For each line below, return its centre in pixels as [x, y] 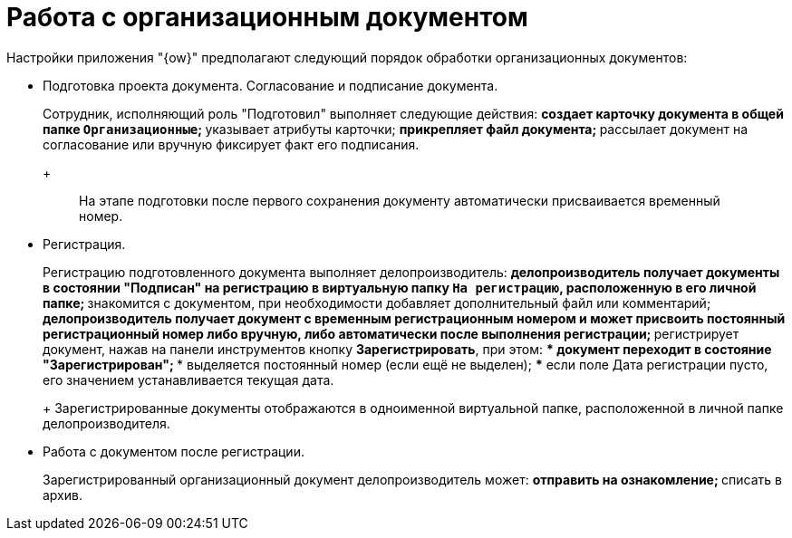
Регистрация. [84, 244]
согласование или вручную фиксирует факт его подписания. [231, 144]
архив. [63, 495]
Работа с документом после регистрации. [174, 451]
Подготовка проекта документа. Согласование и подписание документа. [270, 85]
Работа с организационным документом [267, 17]
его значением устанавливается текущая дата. [188, 379]
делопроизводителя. [106, 423]
